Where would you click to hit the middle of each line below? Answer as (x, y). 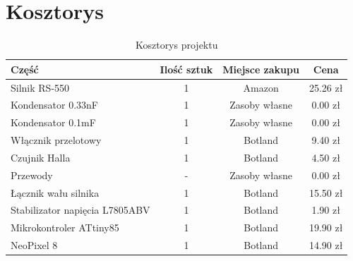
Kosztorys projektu (176, 45)
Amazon (261, 87)
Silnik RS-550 (40, 87)
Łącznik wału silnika (55, 192)
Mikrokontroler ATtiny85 (65, 227)
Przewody (32, 175)
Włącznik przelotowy (56, 140)
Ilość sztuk (186, 69)
